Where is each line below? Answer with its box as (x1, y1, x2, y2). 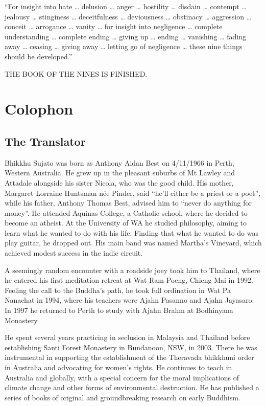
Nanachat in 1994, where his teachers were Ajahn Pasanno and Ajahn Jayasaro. (5, 295, 254, 305)
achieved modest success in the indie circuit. (5, 247, 143, 258)
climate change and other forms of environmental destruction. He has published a (5, 382, 259, 393)
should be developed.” (5, 51, 72, 61)
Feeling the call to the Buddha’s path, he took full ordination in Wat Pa (5, 284, 231, 295)
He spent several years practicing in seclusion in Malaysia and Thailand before (5, 332, 250, 343)
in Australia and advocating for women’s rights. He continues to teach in (5, 362, 232, 373)
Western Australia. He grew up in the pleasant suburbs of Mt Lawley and (5, 167, 235, 178)
